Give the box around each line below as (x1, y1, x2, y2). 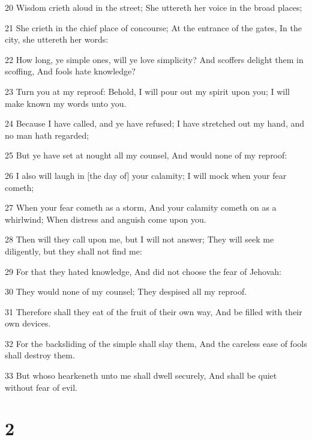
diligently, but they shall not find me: (5, 244, 142, 257)
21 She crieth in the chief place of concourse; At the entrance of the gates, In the (5, 21, 302, 34)
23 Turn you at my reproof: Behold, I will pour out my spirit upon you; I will (5, 85, 290, 97)
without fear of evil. (5, 381, 78, 393)
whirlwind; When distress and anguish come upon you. (5, 212, 206, 225)
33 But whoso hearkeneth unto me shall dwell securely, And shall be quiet (5, 369, 277, 382)
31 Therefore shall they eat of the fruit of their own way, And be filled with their (5, 305, 302, 318)
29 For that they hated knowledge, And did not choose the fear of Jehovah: (5, 265, 282, 277)
